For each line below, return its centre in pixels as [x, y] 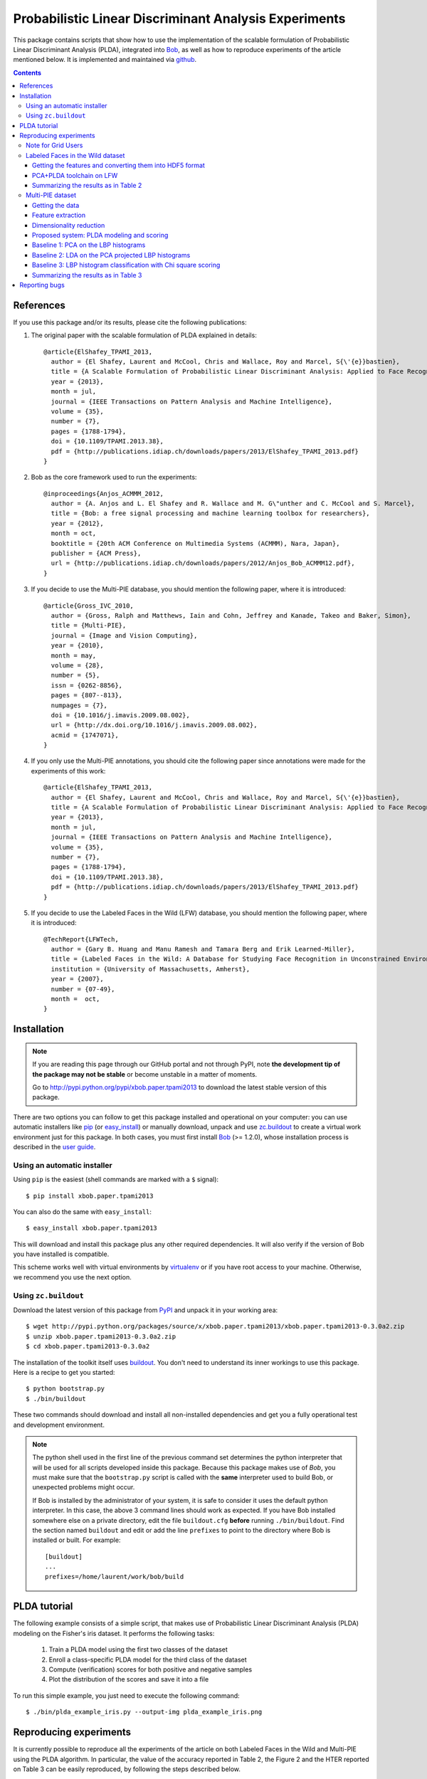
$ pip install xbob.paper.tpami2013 [90, 1196]
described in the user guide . [54, 1146]
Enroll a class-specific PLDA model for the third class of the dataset [148, 1659]
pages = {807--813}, [87, 695]
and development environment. [59, 1425]
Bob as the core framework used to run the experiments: [114, 477]
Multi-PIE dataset [51, 195]
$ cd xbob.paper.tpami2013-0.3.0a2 [88, 1346]
